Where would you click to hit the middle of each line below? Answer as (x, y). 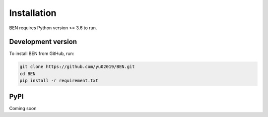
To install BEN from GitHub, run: (42, 54)
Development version (43, 42)
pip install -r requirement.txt (59, 81)
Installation (33, 13)
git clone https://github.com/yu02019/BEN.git (77, 67)
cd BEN (28, 74)
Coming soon (23, 108)
